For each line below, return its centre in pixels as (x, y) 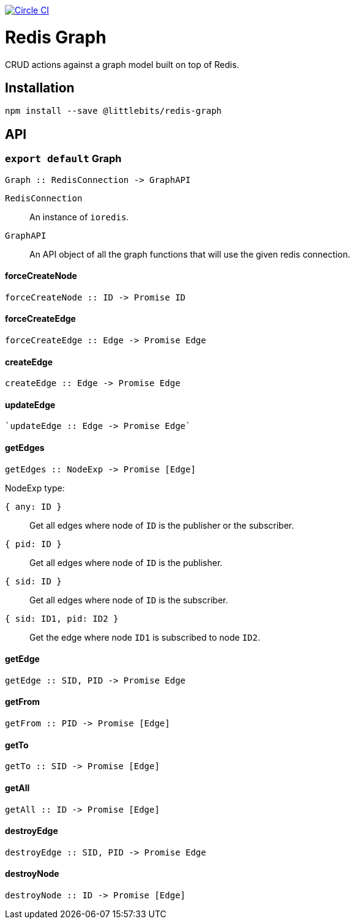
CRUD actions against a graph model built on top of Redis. (122, 64)
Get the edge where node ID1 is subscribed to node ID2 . (145, 637)
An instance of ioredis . (79, 217)
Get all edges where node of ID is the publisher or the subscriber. (162, 525)
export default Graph (63, 159)
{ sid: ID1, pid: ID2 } (62, 618)
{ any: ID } (33, 506)
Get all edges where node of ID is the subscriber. (129, 600)
